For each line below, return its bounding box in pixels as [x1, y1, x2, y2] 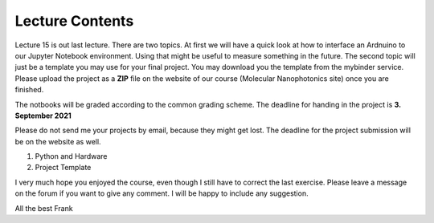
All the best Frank [14, 203, 73, 213]
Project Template [35, 163, 92, 172]
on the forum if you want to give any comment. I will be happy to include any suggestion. [14, 189, 309, 198]
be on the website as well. [14, 136, 101, 146]
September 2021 [14, 111, 72, 120]
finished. [14, 85, 44, 95]
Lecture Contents [14, 12, 134, 30]
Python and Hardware [35, 152, 108, 161]
